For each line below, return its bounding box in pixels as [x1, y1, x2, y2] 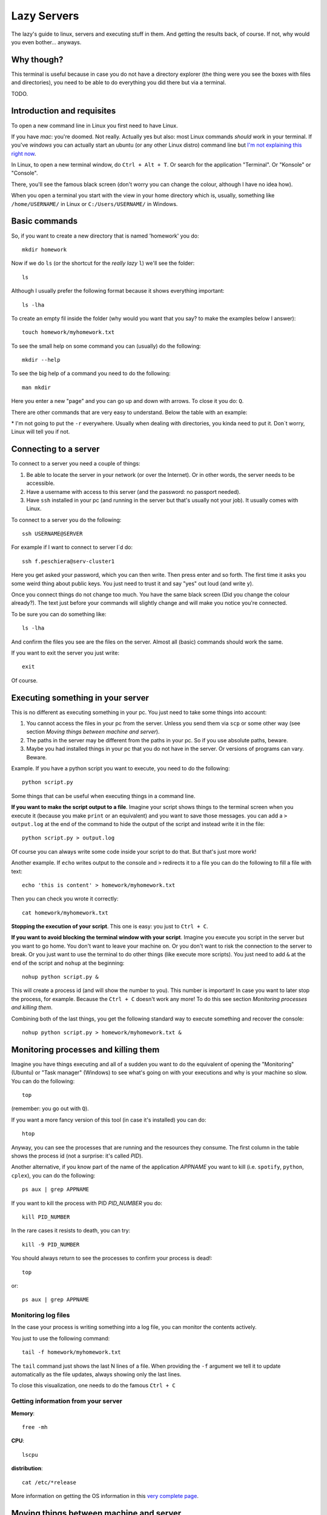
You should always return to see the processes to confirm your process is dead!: [11, 1254, 213, 1262]
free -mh [22, 1423, 48, 1430]
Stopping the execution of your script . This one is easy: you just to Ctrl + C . [11, 923, 208, 930]
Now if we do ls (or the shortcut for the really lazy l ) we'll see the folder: [11, 259, 195, 267]
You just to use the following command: [11, 1334, 110, 1342]
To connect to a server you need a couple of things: [11, 460, 140, 467]
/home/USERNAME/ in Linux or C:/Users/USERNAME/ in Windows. [11, 200, 178, 207]
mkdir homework [22, 246, 67, 253]
